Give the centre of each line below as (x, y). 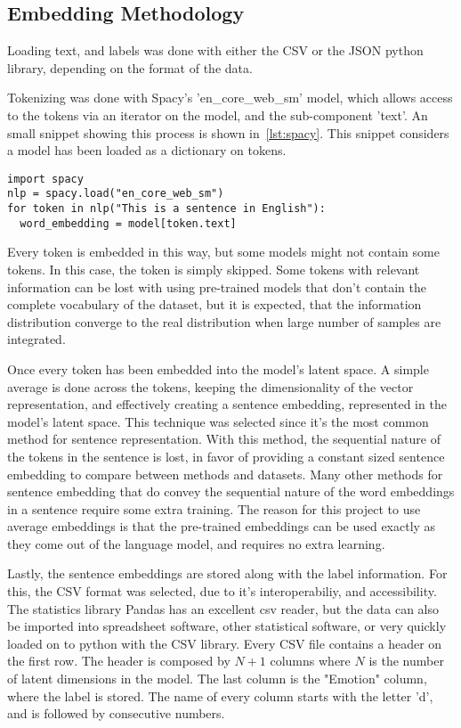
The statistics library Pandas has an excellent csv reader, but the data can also (223, 608)
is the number (406, 661)
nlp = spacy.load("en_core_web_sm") (116, 194)
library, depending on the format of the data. (130, 67)
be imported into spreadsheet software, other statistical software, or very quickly (227, 626)
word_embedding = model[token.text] (128, 223)
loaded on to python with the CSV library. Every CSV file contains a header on (225, 643)
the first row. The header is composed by (119, 661)
